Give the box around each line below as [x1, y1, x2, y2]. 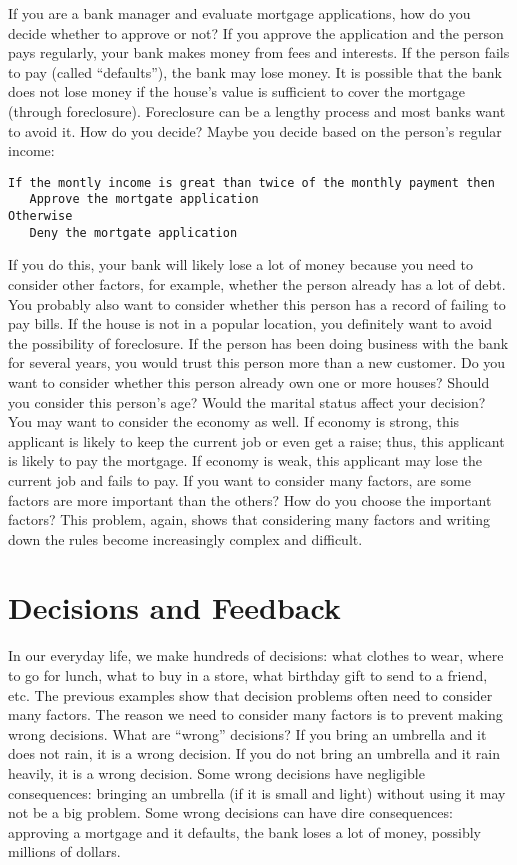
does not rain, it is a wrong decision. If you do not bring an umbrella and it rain [8, 743, 501, 764]
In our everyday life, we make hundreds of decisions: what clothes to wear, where [8, 645, 504, 666]
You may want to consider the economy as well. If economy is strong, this [8, 411, 460, 432]
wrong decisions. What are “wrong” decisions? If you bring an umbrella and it [8, 723, 487, 744]
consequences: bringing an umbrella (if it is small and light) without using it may [8, 782, 506, 803]
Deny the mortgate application [29, 225, 238, 240]
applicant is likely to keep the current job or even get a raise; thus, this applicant [8, 430, 505, 451]
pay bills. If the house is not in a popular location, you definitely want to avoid [8, 313, 493, 334]
